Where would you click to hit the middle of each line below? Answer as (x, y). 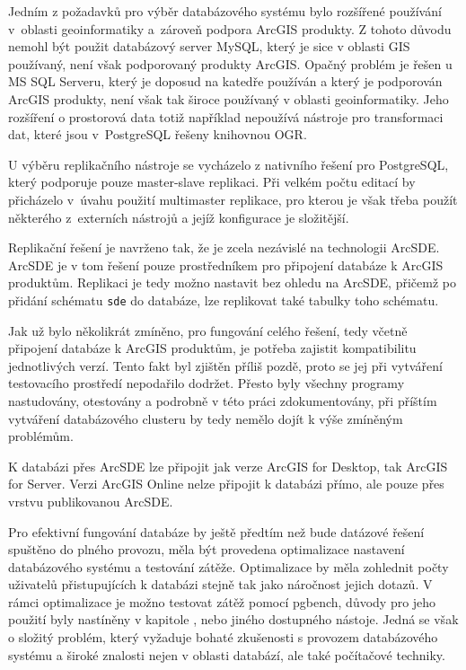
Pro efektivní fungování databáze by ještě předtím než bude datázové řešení (216, 531)
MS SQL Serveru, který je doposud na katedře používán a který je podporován (225, 81)
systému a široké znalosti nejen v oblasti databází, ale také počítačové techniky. (227, 654)
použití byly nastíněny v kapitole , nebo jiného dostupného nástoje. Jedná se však (233, 619)
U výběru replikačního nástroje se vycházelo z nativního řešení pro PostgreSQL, (229, 164)
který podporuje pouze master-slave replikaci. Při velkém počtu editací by (212, 182)
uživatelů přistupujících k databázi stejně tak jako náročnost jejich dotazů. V (220, 584)
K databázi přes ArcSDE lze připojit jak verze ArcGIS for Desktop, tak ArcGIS (228, 466)
